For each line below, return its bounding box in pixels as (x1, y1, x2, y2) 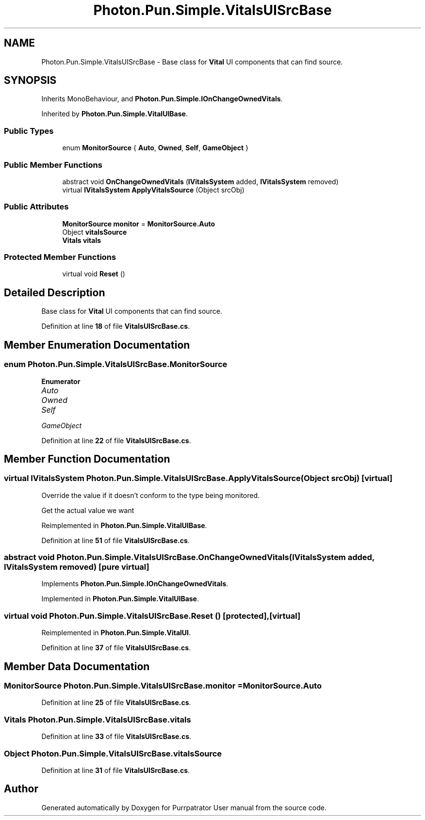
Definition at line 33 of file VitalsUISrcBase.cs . (41, 732, 192, 741)
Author (4, 783, 38, 795)
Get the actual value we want (41, 506, 134, 515)
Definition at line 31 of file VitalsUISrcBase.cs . (41, 766, 190, 774)
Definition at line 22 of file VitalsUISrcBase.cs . (41, 436, 191, 445)
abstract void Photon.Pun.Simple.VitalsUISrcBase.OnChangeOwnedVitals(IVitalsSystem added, (4, 552, 375, 563)
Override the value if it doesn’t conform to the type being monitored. (41, 491, 260, 499)
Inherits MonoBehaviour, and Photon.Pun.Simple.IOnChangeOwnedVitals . (41, 95, 283, 103)
